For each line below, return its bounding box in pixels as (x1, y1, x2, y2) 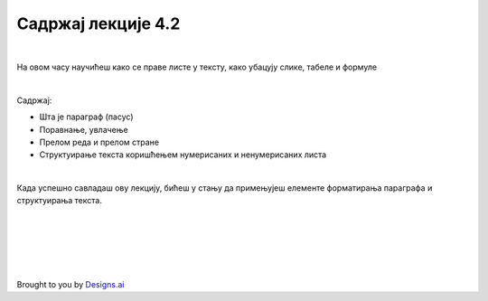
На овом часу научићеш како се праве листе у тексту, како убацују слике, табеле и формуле (16, 61, 378, 72)
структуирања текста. (16, 195, 103, 206)
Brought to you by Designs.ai (16, 278, 125, 289)
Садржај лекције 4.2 (16, 14, 181, 33)
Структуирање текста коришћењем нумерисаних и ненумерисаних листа (39, 149, 327, 160)
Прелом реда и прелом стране (39, 136, 160, 147)
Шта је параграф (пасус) (39, 111, 134, 122)
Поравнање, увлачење (39, 124, 128, 135)
